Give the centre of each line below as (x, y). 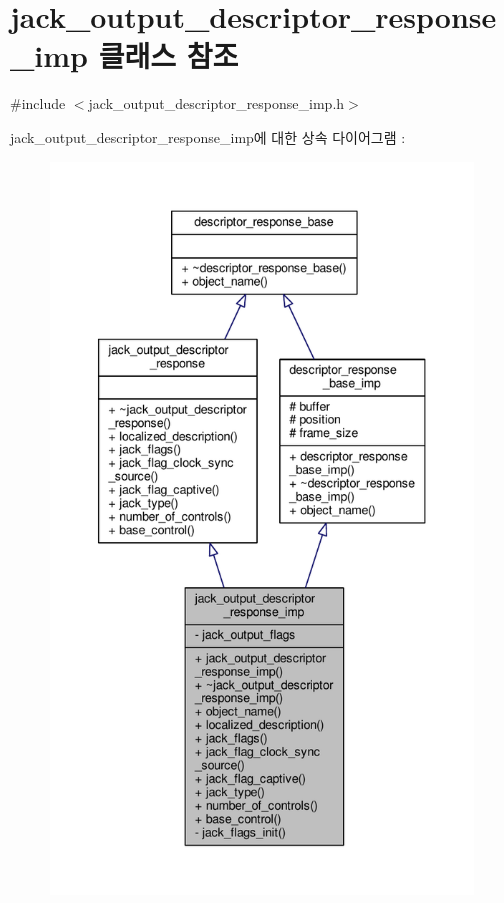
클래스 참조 (168, 55)
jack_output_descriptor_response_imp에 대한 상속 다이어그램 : (208, 136)
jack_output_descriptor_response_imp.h (216, 103)
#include (38, 103)
